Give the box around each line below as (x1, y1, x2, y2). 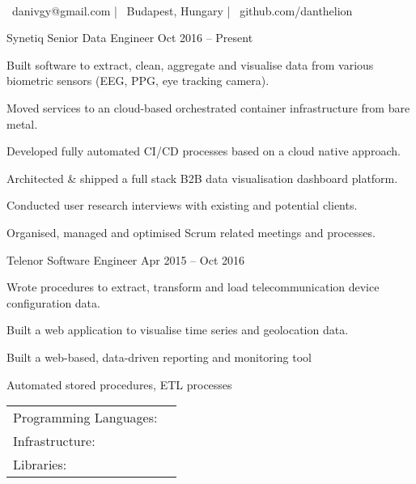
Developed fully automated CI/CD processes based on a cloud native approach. (6, 142, 401, 159)
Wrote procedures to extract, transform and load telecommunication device (6, 278, 380, 295)
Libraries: (13, 455, 67, 474)
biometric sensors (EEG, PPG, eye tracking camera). (6, 72, 270, 89)
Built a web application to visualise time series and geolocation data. (6, 321, 349, 338)
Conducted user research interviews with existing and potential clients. (6, 197, 358, 214)
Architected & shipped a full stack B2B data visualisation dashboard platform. (6, 169, 398, 186)
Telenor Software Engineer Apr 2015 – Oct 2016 (6, 251, 244, 268)
